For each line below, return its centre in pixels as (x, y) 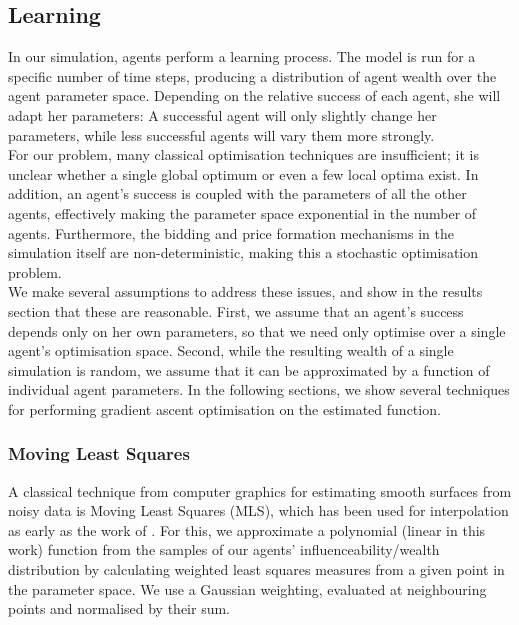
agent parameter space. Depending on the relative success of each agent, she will (254, 95)
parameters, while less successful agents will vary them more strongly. (221, 134)
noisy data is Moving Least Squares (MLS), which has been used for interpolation (258, 510)
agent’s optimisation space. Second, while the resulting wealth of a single (231, 350)
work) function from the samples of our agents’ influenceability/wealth (224, 549)
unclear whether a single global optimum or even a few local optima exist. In (243, 173)
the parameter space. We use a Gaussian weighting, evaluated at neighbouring (247, 588)
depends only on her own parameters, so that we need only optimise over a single (257, 330)
